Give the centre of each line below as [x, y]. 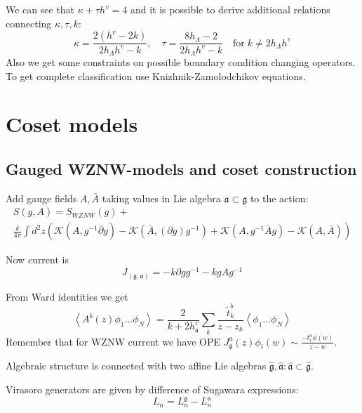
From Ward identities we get [67, 296]
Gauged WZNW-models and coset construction [181, 168]
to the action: [279, 198]
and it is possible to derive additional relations [230, 9]
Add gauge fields [41, 198]
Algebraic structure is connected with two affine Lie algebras [136, 366]
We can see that [40, 9]
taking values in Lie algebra [161, 198]
